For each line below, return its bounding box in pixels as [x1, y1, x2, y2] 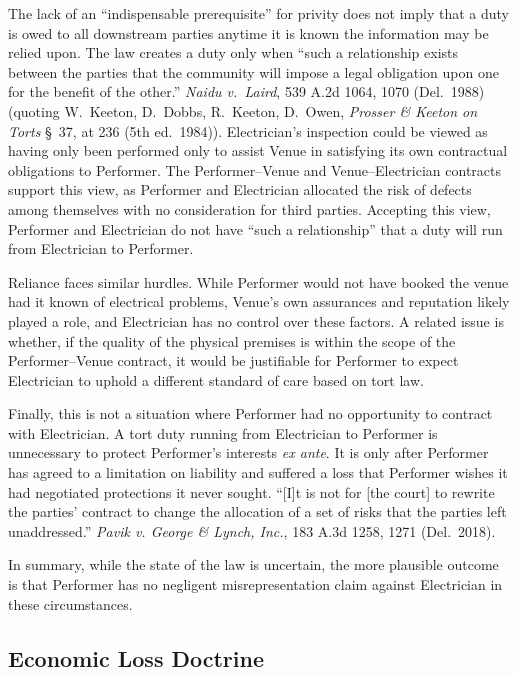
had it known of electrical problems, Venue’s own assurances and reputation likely [8, 291, 510, 312]
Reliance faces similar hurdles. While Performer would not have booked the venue [8, 271, 509, 292]
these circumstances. [8, 593, 133, 614]
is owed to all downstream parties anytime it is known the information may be [8, 22, 489, 43]
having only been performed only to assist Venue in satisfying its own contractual [8, 140, 508, 161]
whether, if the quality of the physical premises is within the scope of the [8, 330, 456, 351]
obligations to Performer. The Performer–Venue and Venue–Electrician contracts [8, 159, 502, 180]
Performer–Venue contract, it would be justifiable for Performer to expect [8, 350, 459, 371]
